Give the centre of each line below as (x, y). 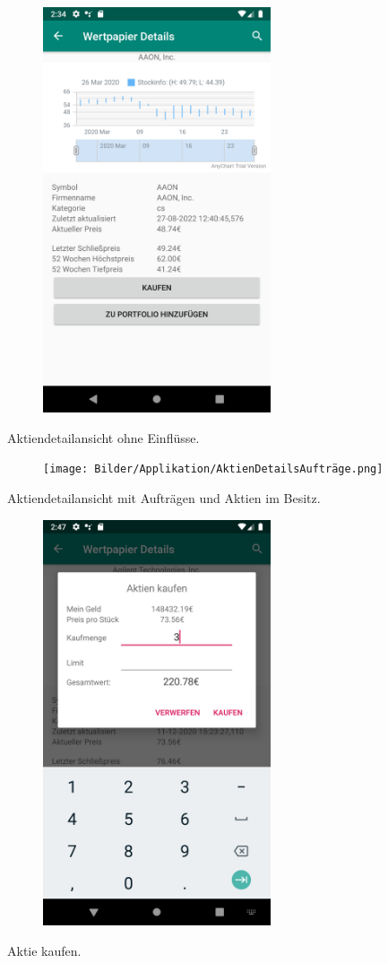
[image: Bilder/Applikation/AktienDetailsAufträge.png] (213, 469)
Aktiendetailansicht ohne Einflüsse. (103, 437)
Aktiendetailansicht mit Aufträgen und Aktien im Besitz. (164, 498)
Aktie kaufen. (44, 950)
